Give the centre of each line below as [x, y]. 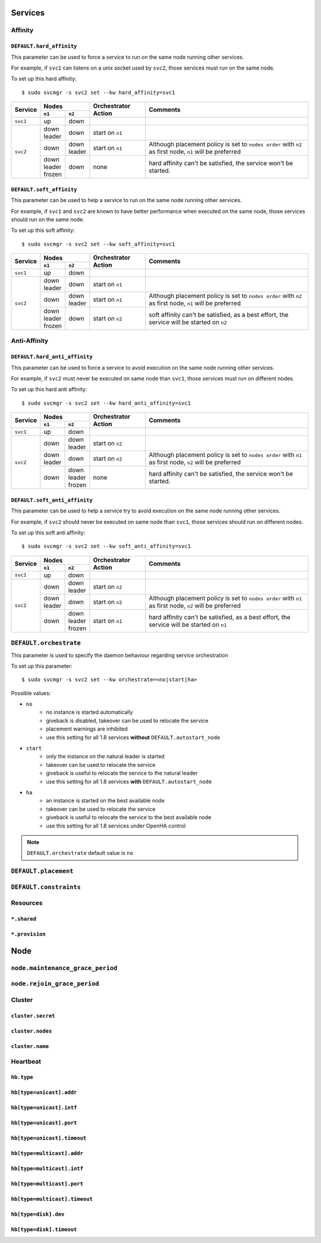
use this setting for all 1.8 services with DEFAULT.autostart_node [129, 781]
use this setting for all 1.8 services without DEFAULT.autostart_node [133, 737]
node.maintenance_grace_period [64, 968]
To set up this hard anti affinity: [49, 389]
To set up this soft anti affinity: [48, 533]
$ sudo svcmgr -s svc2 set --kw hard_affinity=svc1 [98, 92]
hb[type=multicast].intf [47, 1169]
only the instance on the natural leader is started [105, 756]
